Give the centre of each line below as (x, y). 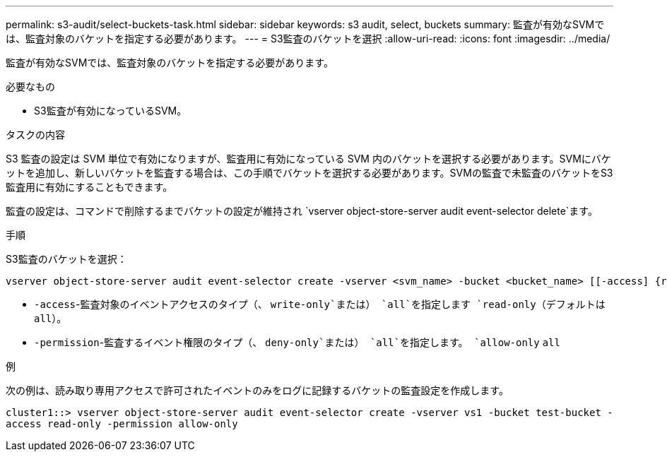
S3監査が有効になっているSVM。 (111, 111)
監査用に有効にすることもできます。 (89, 187)
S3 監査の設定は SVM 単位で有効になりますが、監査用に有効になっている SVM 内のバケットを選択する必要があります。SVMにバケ (308, 159)
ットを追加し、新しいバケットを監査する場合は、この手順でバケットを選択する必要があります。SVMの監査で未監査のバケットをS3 (309, 173)
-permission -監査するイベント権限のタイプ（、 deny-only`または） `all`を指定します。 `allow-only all (297, 342)
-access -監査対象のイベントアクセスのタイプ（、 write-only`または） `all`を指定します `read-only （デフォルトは (320, 304)
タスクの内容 (35, 135)
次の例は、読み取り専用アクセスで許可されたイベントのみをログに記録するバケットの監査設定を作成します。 (257, 390)
